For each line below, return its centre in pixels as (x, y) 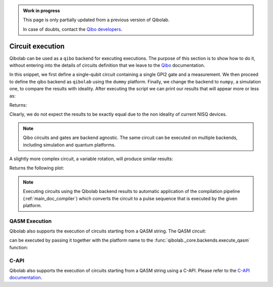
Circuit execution (37, 46)
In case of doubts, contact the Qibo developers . (73, 29)
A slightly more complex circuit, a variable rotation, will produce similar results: (91, 159)
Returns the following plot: (37, 168)
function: (19, 247)
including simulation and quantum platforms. (69, 145)
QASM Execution (31, 221)
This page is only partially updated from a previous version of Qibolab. (96, 20)
